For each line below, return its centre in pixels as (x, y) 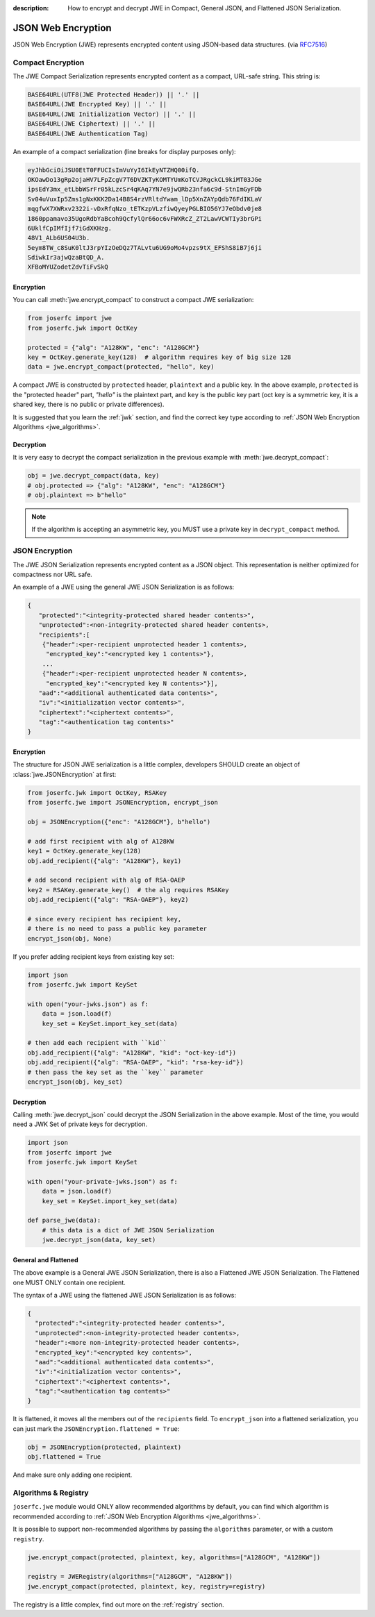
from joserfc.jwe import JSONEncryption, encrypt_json (123, 803)
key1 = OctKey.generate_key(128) (84, 851)
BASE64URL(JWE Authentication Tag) (88, 133)
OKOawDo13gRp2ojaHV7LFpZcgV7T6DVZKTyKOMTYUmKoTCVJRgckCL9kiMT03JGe (145, 179)
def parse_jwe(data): (64, 1221)
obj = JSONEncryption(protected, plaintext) (105, 1447)
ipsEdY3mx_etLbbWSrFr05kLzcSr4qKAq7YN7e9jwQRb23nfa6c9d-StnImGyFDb (145, 190)
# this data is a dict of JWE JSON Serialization (128, 1230)
